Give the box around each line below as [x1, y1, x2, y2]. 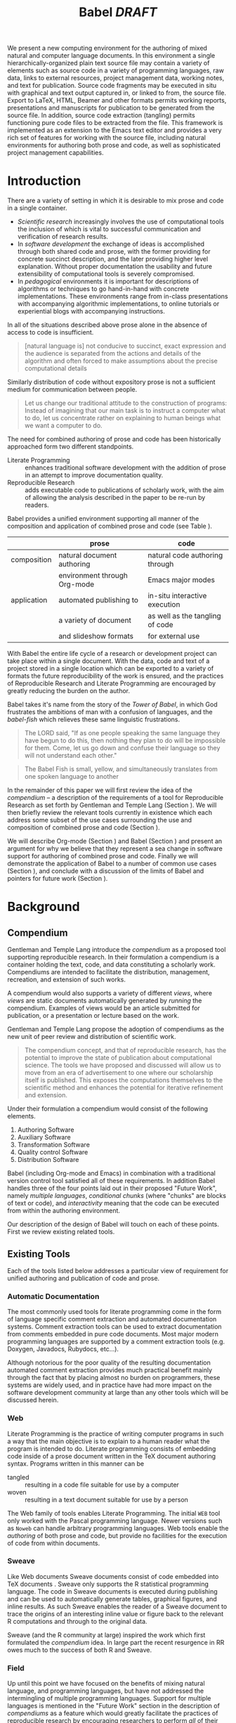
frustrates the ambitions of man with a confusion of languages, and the [7, 708, 213, 716]
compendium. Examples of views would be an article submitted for [7, 1004, 200, 1012]
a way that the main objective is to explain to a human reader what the [7, 1437, 210, 1445]
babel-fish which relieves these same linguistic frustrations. [7, 715, 181, 724]
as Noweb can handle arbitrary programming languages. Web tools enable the [7, 1523, 229, 1532]
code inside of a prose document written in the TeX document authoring [7, 1452, 216, 1460]
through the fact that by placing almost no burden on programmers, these [7, 1374, 221, 1382]
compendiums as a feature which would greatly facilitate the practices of [7, 1709, 218, 1717]
